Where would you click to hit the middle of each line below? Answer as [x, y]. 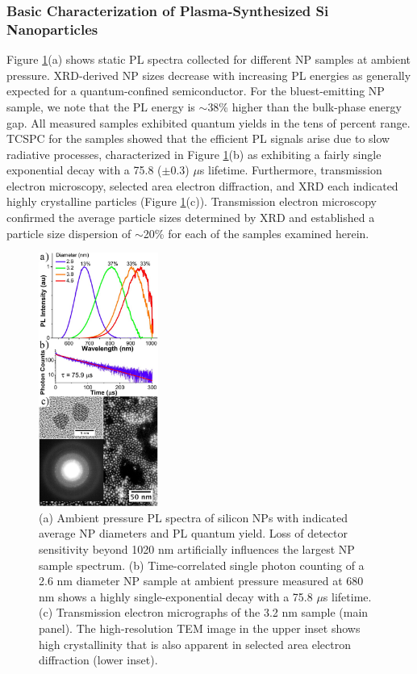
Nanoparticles [52, 29]
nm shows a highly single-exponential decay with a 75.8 [176, 596]
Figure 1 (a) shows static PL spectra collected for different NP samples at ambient [209, 59]
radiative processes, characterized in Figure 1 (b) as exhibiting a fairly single [194, 154]
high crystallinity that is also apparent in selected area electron [195, 644]
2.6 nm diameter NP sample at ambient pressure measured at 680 [201, 581]
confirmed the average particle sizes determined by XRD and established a [191, 218]
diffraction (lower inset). [98, 660]
